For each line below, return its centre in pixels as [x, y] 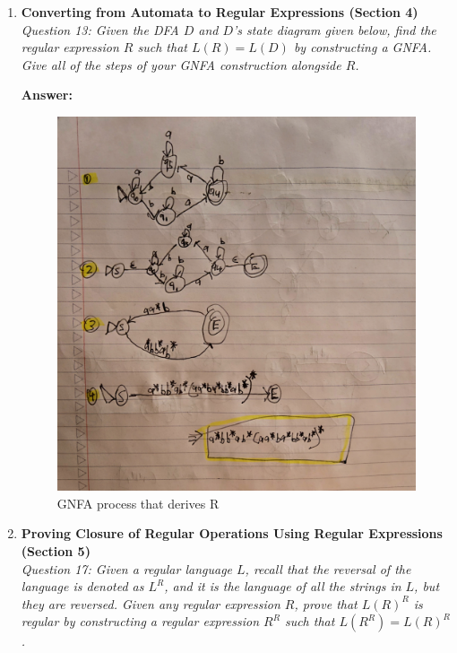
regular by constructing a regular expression [140, 621]
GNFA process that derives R [138, 503]
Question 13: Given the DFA [100, 29]
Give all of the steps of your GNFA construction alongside [181, 64]
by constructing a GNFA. [362, 47]
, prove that [326, 603]
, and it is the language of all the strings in [283, 586]
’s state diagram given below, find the [335, 29]
